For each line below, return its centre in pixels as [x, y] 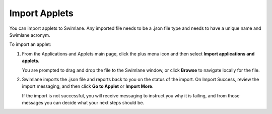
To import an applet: [30, 44]
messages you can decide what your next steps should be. [83, 103]
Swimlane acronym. [30, 35]
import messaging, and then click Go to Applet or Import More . [88, 86]
